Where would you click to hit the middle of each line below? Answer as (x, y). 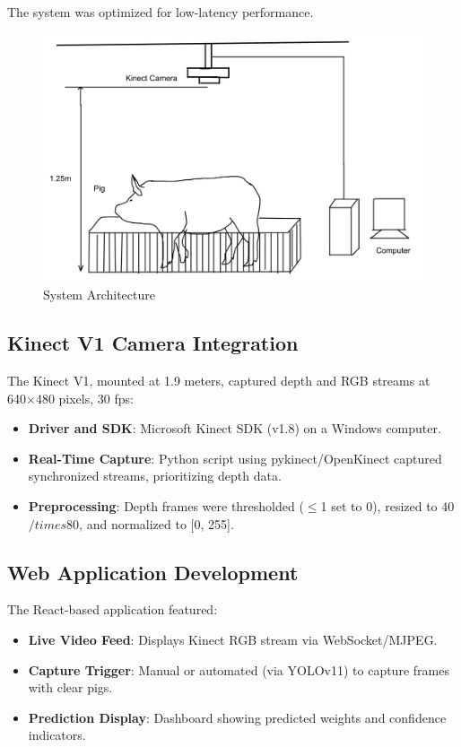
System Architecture (99, 295)
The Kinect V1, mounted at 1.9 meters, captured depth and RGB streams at (219, 380)
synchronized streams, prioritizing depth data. (155, 476)
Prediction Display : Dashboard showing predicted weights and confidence (237, 717)
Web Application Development (153, 572)
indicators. (57, 735)
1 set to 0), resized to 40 (387, 505)
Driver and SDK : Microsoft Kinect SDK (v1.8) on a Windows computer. (235, 428)
